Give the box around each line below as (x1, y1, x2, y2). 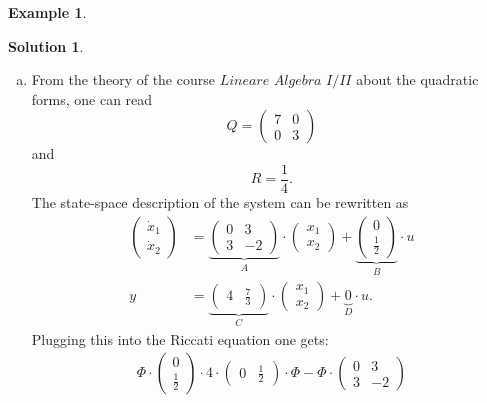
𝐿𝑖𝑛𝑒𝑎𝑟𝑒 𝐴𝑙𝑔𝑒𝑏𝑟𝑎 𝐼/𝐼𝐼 (219, 74, 352, 89)
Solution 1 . (8, 35, 84, 56)
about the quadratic (356, 69, 479, 90)
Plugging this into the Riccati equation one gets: (31, 328, 329, 349)
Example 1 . (8, 2, 87, 22)
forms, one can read (31, 88, 153, 109)
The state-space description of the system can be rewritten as (31, 192, 409, 213)
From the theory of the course (31, 69, 215, 90)
